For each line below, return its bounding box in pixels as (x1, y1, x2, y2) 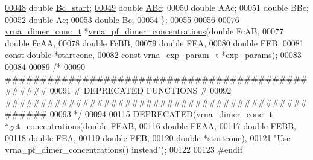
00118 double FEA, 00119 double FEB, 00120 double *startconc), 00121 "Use (5, 131, 291, 144)
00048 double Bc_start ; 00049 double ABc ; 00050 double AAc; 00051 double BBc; (5, 1, 309, 13)
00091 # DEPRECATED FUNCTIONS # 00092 (49, 84, 232, 97)
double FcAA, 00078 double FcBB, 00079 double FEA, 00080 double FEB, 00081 (5, 36, 304, 49)
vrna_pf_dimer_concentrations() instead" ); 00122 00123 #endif (5, 143, 243, 156)
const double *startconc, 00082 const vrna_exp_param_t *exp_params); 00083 (5, 48, 302, 61)
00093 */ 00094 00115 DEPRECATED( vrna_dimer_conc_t (49, 107, 273, 120)
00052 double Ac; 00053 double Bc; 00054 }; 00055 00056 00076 (5, 13, 239, 25)
